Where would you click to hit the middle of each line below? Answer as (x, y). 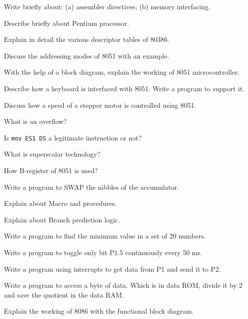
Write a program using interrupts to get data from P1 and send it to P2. (112, 269)
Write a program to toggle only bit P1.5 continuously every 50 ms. (103, 252)
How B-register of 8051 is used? (51, 170)
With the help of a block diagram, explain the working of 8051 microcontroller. (122, 72)
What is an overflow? (35, 121)
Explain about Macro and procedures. (61, 203)
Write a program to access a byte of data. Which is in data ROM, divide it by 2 (123, 285)
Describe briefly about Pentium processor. (67, 23)
